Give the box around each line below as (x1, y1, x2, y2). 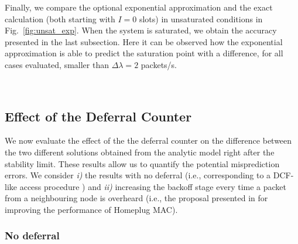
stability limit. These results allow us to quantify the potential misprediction (5, 157, 280, 170)
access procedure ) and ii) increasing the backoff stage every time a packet (19, 180, 286, 192)
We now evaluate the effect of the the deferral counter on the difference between (5, 134, 292, 147)
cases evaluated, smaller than (5, 58, 109, 70)
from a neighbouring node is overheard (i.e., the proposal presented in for (5, 192, 268, 204)
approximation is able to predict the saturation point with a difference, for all (5, 47, 283, 59)
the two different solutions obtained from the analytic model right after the (5, 145, 275, 158)
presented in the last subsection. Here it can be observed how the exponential (5, 35, 283, 48)
